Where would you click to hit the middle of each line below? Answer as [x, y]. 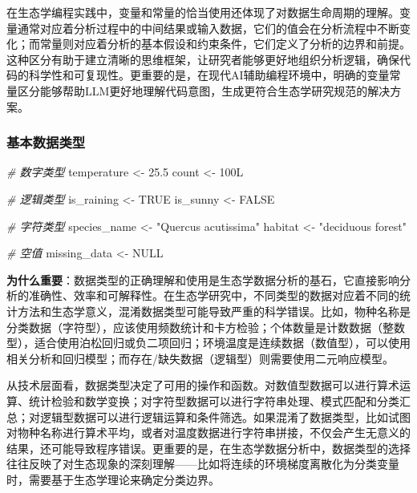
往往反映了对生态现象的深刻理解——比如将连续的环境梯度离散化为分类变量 [203, 464]
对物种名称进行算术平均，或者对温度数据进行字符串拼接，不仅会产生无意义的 [208, 432]
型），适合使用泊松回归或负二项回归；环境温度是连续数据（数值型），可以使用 [208, 343]
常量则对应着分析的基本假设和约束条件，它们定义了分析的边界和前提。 [225, 44]
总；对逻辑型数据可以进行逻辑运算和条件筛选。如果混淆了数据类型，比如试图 [208, 416]
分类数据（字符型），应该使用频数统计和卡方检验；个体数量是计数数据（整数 [206, 327]
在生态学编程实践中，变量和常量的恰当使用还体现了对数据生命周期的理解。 [203, 12]
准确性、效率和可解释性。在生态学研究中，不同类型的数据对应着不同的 [214, 295]
